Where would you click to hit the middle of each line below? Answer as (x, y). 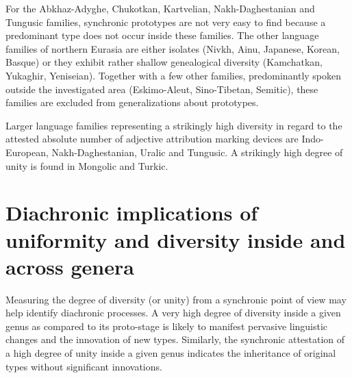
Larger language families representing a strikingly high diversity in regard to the (174, 125)
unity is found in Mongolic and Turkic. (87, 165)
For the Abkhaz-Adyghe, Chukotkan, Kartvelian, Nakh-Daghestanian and (160, 8)
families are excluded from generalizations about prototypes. (132, 102)
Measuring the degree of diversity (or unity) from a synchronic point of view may (176, 299)
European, (27, 152)
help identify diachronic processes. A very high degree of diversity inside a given (173, 313)
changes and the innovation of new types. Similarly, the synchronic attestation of (175, 339)
